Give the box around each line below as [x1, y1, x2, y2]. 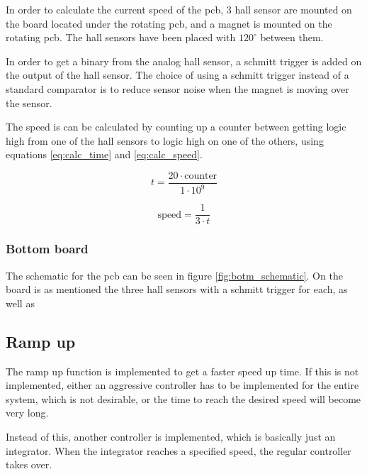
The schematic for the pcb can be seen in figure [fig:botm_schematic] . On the [6, 268, 343, 282]
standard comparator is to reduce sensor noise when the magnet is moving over [6, 81, 349, 96]
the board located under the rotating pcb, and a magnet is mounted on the [6, 16, 332, 31]
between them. [260, 30, 324, 45]
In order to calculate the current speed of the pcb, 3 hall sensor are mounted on [6, 2, 352, 16]
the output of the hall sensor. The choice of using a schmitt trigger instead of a [6, 67, 349, 82]
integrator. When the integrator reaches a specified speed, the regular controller [6, 443, 351, 458]
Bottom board [6, 240, 89, 258]
